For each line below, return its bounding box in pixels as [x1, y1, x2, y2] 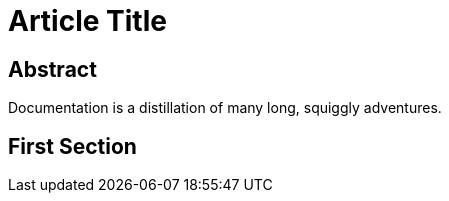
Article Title [8, 4, 167, 38]
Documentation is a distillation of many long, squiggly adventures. [8, 99, 442, 117]
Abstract [8, 56, 97, 82]
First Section [8, 133, 137, 159]
